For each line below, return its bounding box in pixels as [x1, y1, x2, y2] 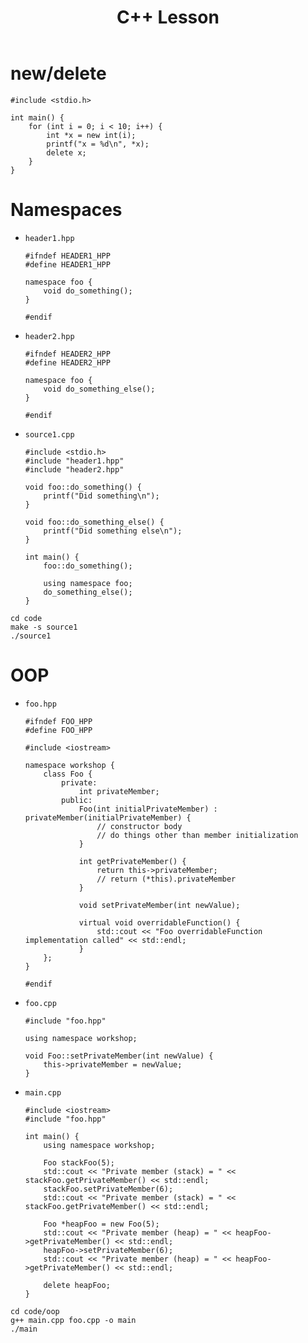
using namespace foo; [43, 578, 133, 588]
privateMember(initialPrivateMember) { [24, 812, 192, 823]
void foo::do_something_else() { [24, 517, 165, 527]
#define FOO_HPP [24, 725, 93, 735]
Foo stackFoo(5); [43, 1157, 115, 1168]
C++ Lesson [116, 6, 220, 29]
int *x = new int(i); [46, 130, 137, 140]
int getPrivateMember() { [78, 856, 187, 866]
